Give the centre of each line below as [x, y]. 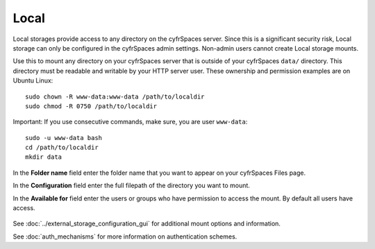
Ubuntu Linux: [33, 80]
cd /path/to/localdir [62, 148]
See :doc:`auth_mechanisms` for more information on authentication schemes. [125, 237]
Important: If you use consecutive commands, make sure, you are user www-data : [130, 122]
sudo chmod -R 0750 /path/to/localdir [91, 106]
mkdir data [44, 157]
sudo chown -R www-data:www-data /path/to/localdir [115, 96]
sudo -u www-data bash [64, 138]
